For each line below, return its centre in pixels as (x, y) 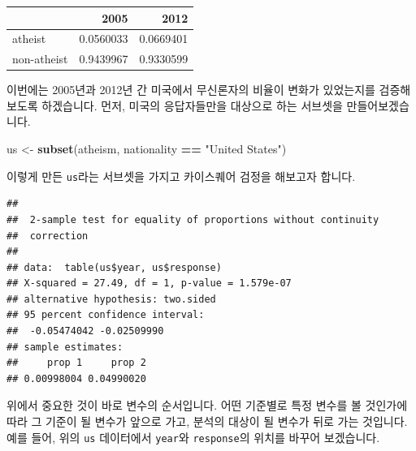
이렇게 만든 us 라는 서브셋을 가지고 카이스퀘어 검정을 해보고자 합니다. (181, 176)
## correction (48, 236)
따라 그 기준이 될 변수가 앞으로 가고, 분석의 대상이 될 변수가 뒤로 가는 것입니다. (207, 421)
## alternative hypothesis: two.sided (111, 299)
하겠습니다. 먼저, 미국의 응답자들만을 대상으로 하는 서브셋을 (192, 105)
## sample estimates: (65, 347)
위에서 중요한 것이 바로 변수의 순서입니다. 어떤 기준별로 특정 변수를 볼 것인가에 (207, 405)
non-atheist (40, 59)
